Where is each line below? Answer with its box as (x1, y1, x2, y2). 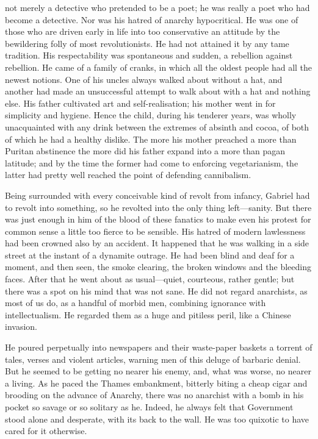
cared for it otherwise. (5, 424, 87, 437)
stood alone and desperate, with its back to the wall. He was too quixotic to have (5, 412, 309, 425)
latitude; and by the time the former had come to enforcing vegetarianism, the (5, 156, 298, 169)
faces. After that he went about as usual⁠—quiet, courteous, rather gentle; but (5, 273, 295, 285)
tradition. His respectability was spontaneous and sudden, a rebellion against (5, 49, 293, 62)
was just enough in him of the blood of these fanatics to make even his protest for (5, 213, 311, 226)
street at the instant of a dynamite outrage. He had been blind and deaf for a (5, 248, 295, 261)
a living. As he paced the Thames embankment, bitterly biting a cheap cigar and (5, 376, 308, 389)
